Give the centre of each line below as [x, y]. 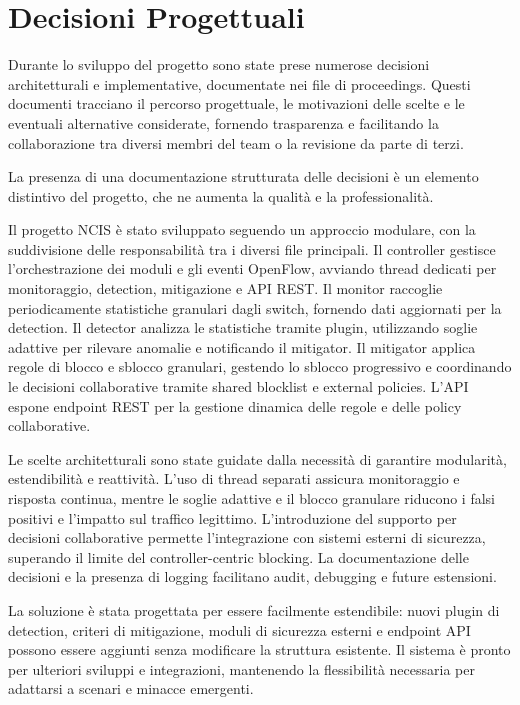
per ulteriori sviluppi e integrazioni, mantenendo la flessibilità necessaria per [241, 668]
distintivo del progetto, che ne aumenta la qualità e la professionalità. [221, 195]
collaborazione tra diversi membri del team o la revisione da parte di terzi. [236, 142]
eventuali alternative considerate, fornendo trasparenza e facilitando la [223, 122]
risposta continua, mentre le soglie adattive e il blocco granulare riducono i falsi [252, 498]
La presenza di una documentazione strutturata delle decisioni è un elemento [243, 176]
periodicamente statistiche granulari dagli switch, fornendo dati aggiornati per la [255, 307]
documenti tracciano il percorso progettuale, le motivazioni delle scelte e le [236, 103]
